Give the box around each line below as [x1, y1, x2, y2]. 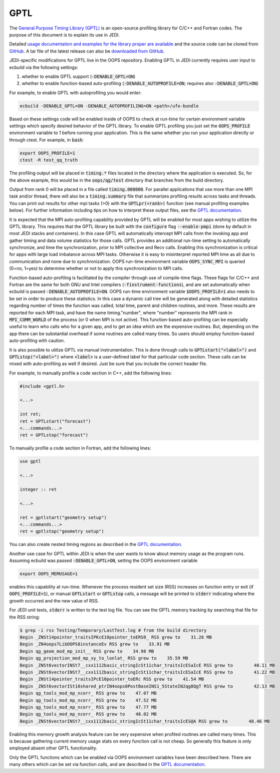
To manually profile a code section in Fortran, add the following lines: [9, 445, 151, 451]
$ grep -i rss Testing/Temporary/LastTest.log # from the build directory [19, 627, 207, 633]
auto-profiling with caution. [9, 337, 65, 343]
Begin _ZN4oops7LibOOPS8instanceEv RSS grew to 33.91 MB [19, 641, 170, 647]
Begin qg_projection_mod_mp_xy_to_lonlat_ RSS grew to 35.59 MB [19, 655, 189, 661]
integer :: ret [19, 486, 57, 492]
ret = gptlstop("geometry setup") [19, 528, 104, 534]
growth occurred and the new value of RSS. [9, 597, 99, 603]
